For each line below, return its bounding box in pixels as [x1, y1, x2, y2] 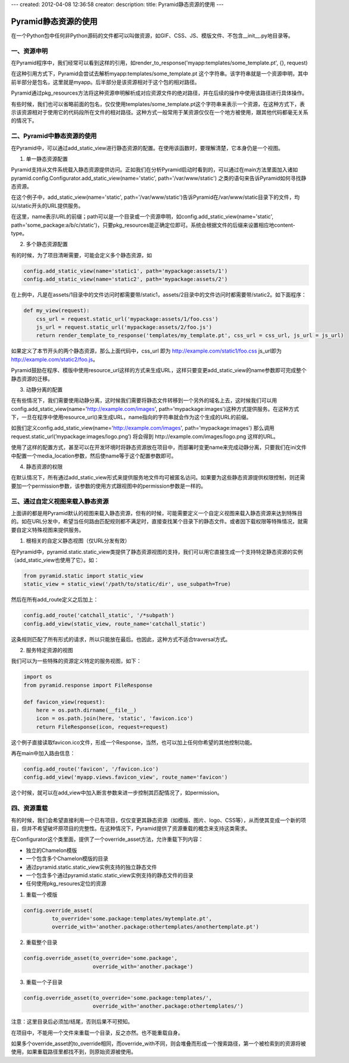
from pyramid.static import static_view [23, 572, 143, 579]
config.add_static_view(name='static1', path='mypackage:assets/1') [23, 267, 228, 274]
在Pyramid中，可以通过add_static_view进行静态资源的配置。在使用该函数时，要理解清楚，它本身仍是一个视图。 [11, 144, 284, 151]
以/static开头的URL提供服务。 [11, 202, 84, 209]
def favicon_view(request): [23, 699, 105, 705]
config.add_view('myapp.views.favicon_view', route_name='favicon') [23, 774, 228, 781]
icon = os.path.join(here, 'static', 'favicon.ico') [36, 715, 194, 722]
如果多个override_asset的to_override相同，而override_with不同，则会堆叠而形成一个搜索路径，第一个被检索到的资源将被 [11, 1040, 306, 1047]
